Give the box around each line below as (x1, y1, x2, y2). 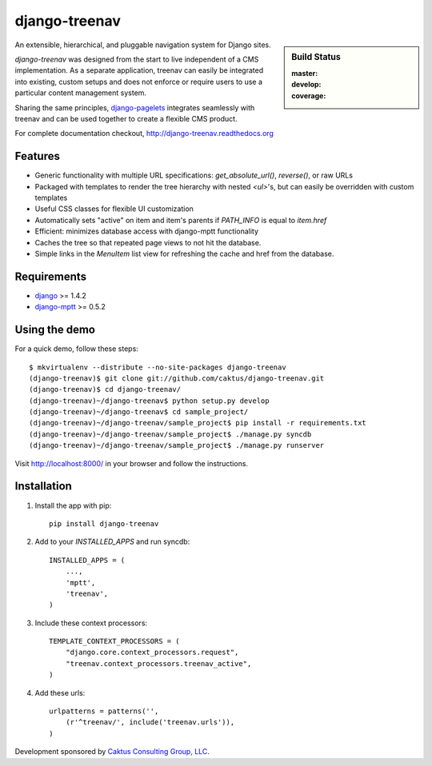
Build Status (291, 51, 342, 62)
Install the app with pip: (34, 501, 112, 510)
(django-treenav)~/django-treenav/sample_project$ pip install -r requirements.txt (29, 418, 367, 428)
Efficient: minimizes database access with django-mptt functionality (34, 226, 259, 236)
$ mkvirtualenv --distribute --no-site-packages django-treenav (29, 362, 287, 372)
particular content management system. (14, 88, 147, 98)
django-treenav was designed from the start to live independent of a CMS (14, 54, 259, 64)
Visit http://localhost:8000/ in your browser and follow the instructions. (14, 458, 248, 468)
